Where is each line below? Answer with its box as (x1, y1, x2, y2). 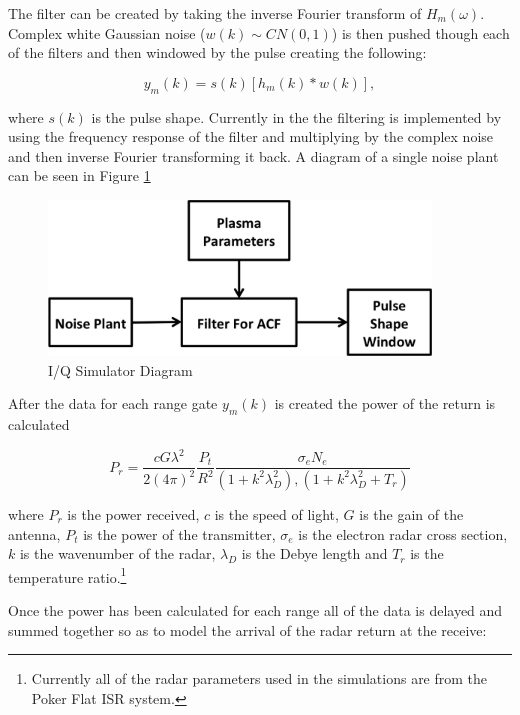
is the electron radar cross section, (298, 523, 508, 544)
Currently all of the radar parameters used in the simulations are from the (31, 668, 488, 689)
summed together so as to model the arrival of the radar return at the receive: (8, 619, 487, 640)
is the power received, (67, 503, 200, 524)
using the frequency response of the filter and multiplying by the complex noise (8, 126, 494, 147)
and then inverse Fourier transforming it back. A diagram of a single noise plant (8, 145, 499, 166)
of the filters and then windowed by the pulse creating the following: (8, 42, 427, 63)
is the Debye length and (241, 543, 388, 564)
